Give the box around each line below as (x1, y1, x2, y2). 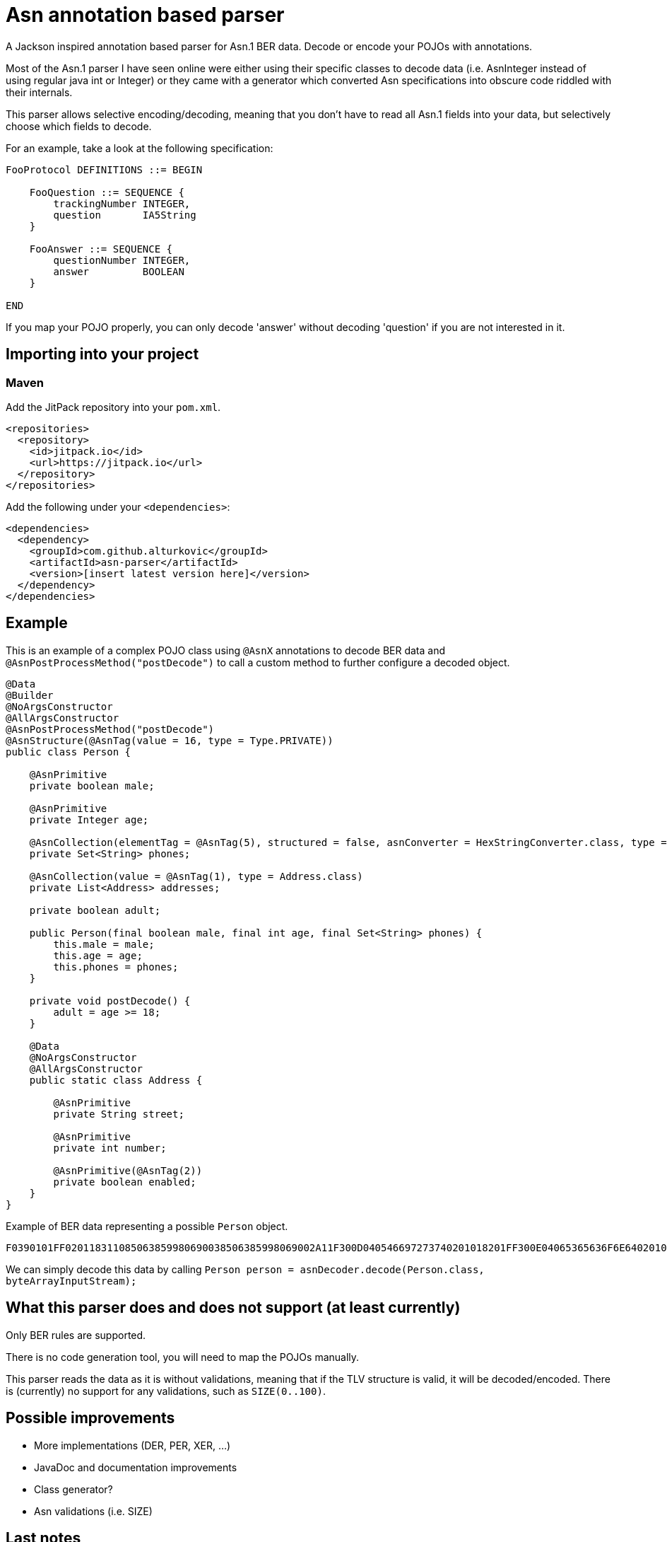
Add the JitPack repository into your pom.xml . (6, 400, 221, 413)
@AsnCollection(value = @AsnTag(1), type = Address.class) (29, 870, 363, 882)
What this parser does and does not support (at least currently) (6, 1299, 461, 1317)
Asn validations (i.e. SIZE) (34, 1505, 153, 1517)
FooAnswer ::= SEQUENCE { (29, 243, 173, 255)
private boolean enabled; (53, 1176, 196, 1188)
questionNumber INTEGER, (53, 254, 191, 266)
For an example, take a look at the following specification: (6, 141, 273, 154)
